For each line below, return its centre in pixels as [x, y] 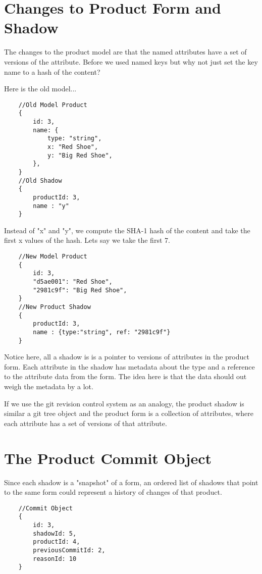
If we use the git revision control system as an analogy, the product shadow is [124, 403]
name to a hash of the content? [52, 71]
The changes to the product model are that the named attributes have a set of [125, 52]
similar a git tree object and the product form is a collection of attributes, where [129, 413]
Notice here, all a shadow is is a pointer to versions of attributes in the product [127, 357]
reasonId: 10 [55, 559]
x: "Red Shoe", [73, 147]
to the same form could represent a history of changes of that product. [113, 492]
